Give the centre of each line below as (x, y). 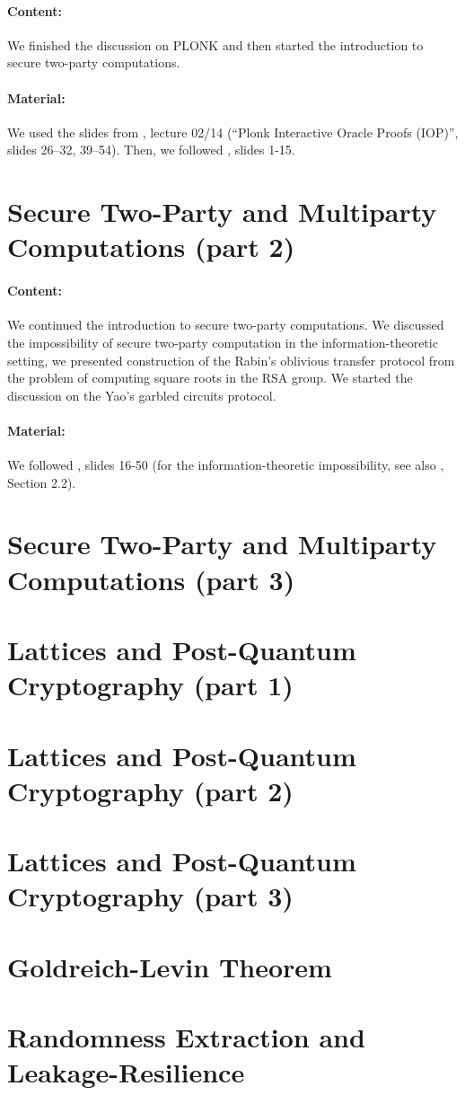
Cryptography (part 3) (150, 896)
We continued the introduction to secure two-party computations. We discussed (226, 325)
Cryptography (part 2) (150, 790)
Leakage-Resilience (126, 1072)
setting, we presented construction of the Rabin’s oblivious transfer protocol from (231, 360)
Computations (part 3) (151, 579)
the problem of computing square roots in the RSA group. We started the (210, 378)
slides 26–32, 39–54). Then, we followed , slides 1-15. (151, 150)
